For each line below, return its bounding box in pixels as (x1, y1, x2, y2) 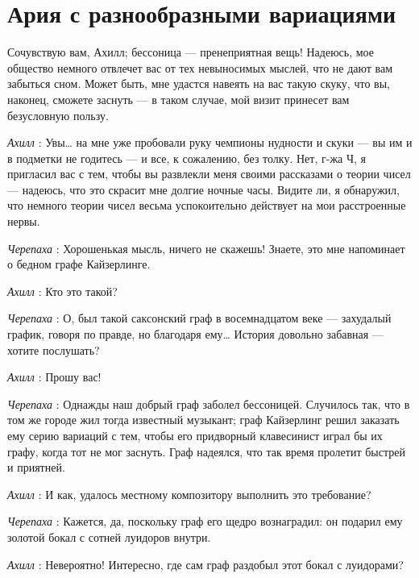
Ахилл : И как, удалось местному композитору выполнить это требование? (7, 485, 371, 502)
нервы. (7, 213, 40, 230)
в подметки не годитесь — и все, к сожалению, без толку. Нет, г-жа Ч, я (7, 149, 367, 166)
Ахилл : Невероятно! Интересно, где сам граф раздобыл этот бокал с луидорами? (7, 555, 404, 572)
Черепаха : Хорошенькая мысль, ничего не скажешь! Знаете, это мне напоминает (7, 239, 405, 256)
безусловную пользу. (7, 106, 109, 123)
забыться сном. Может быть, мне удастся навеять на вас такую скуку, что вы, (7, 75, 390, 92)
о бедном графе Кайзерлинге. (7, 256, 151, 272)
